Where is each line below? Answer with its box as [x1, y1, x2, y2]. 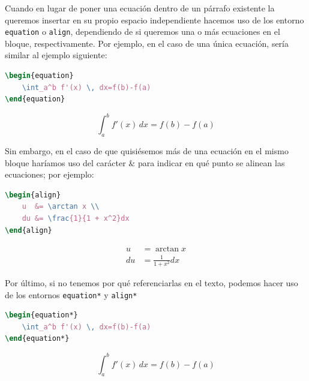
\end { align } [5, 226, 52, 235]
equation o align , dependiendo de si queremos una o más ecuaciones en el [5, 25, 280, 38]
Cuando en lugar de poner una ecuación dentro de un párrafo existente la [5, 2, 275, 14]
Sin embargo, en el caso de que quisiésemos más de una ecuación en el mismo [5, 145, 289, 157]
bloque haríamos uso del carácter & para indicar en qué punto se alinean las [5, 156, 285, 169]
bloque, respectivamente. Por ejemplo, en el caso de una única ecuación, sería [5, 37, 289, 49]
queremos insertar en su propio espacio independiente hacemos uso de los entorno [5, 13, 304, 26]
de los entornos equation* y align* [5, 288, 137, 301]
